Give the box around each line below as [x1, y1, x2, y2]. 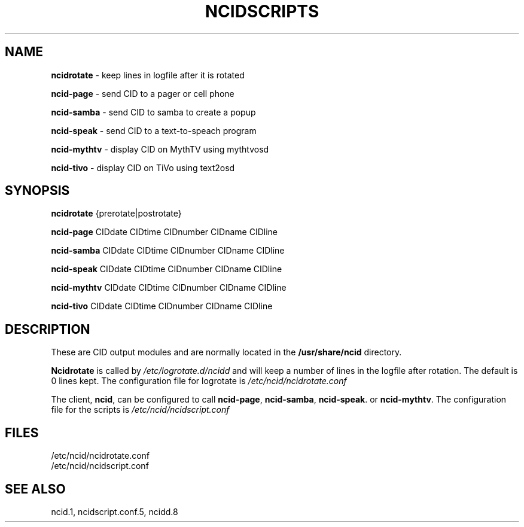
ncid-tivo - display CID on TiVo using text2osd [51, 162, 235, 173]
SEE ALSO [5, 481, 66, 496]
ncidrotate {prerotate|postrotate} [51, 208, 182, 219]
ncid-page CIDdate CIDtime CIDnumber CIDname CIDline [51, 227, 278, 237]
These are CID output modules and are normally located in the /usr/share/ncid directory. [51, 347, 402, 358]
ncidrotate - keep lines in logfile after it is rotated [51, 69, 245, 80]
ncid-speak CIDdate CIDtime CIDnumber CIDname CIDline [51, 264, 282, 275]
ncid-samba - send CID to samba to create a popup [51, 106, 256, 117]
